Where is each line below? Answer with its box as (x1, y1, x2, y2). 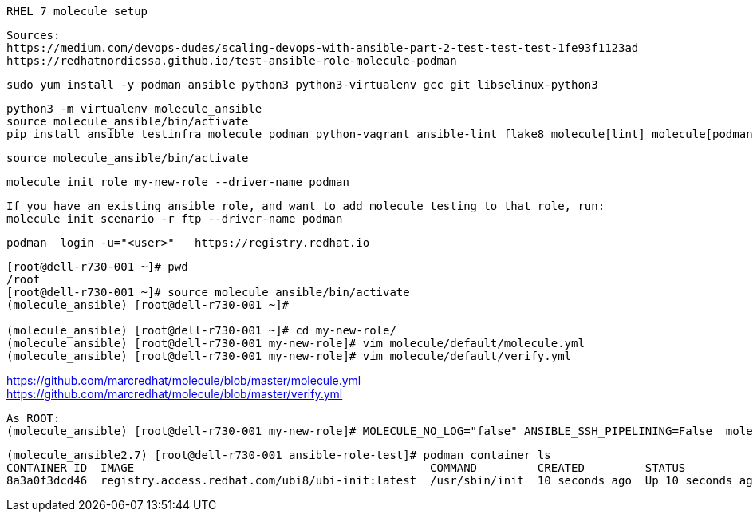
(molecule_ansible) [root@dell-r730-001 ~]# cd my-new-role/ (6, 324, 396, 337)
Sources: (6, 29, 61, 42)
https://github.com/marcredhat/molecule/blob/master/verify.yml (6, 387, 343, 401)
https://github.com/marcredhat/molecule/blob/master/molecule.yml (6, 374, 361, 387)
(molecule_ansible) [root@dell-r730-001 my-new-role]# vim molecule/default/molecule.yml (6, 337, 585, 350)
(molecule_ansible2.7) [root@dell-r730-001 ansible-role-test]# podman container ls (6, 449, 551, 461)
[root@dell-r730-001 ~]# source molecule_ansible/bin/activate (6, 286, 410, 299)
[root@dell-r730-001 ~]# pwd (6, 260, 188, 273)
